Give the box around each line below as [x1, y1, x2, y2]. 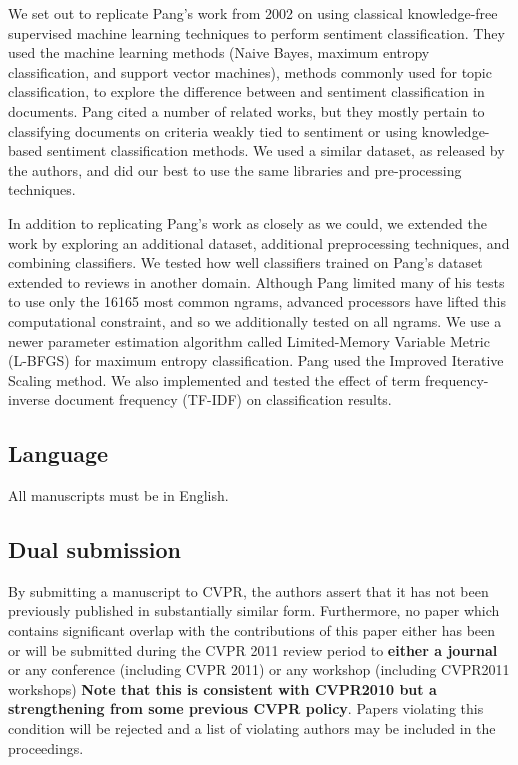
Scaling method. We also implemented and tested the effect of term [8, 369, 421, 390]
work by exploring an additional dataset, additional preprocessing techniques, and [8, 232, 510, 253]
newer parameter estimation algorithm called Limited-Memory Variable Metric [8, 330, 490, 351]
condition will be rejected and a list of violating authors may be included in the [8, 718, 496, 739]
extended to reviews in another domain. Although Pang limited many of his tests [8, 271, 505, 292]
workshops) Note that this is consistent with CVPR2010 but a [8, 678, 437, 699]
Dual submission [8, 534, 181, 565]
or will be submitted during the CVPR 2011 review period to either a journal [8, 639, 498, 660]
